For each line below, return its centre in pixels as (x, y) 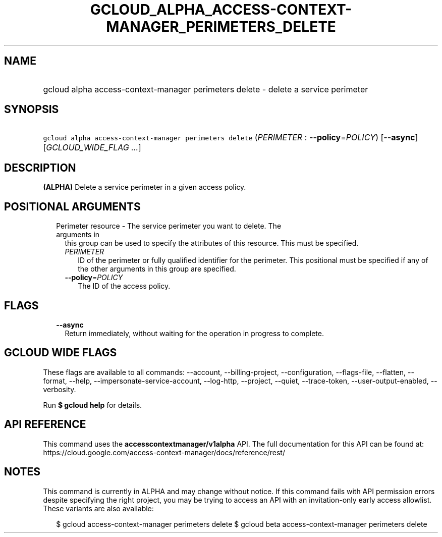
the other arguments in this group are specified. (157, 269)
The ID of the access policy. (124, 286)
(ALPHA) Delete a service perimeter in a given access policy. (145, 187)
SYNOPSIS (32, 110)
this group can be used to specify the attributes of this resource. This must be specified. (212, 243)
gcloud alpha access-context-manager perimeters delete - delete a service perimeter (206, 89)
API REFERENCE (45, 424)
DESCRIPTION (40, 168)
